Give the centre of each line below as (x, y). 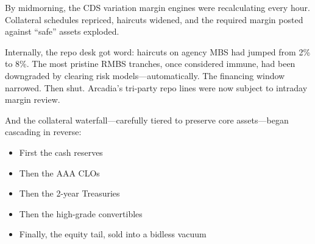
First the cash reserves (61, 152)
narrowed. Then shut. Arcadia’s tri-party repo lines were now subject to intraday (156, 87)
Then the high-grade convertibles (81, 213)
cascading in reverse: (43, 132)
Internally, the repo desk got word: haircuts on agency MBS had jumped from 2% (158, 51)
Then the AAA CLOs (59, 173)
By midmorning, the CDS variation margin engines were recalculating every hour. (157, 7)
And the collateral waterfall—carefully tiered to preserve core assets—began (147, 120)
